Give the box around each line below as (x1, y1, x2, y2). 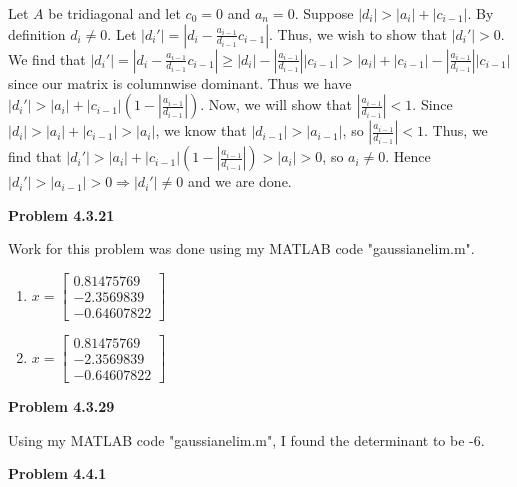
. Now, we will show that (200, 94, 353, 115)
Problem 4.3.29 (8, 396, 115, 417)
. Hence (385, 146, 431, 167)
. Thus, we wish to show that (269, 23, 447, 44)
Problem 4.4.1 (8, 463, 107, 484)
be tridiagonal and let (48, 3, 181, 23)
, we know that (155, 120, 247, 141)
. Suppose (294, 3, 354, 23)
